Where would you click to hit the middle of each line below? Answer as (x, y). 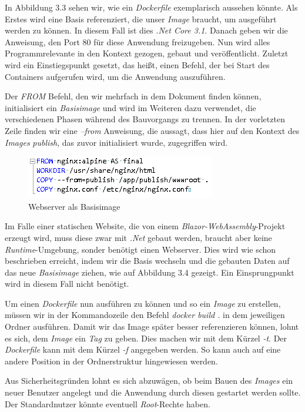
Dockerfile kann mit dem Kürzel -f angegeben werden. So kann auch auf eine (143, 349)
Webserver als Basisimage (74, 206)
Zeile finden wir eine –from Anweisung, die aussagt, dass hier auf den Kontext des (152, 130)
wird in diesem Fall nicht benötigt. (67, 284)
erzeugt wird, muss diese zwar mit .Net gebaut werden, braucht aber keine (138, 237)
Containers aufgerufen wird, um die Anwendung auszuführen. (115, 76)
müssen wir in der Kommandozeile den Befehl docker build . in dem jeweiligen (145, 315)
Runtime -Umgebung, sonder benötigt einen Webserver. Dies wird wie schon (140, 249)
